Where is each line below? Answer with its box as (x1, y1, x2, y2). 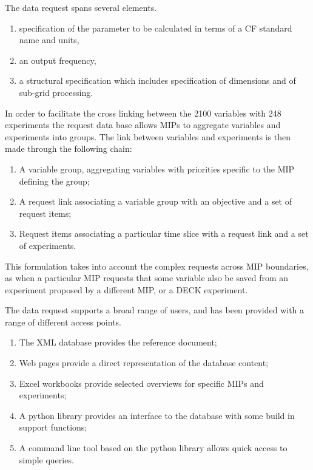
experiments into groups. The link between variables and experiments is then (5, 130, 291, 143)
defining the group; (19, 174, 90, 187)
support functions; (19, 421, 87, 434)
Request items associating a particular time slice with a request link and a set (19, 227, 309, 240)
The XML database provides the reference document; (19, 336, 217, 349)
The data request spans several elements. (5, 1, 157, 13)
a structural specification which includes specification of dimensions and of (19, 74, 296, 87)
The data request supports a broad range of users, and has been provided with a (5, 304, 305, 316)
